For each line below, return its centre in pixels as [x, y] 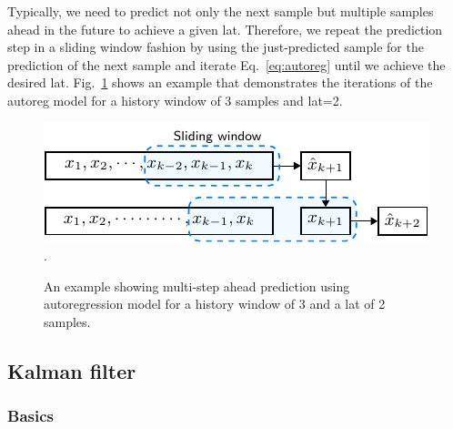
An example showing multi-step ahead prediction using [197, 286]
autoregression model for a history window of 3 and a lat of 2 [215, 304]
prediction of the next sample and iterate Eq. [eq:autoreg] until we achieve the [226, 64]
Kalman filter [72, 370]
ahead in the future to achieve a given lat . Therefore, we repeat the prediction [225, 29]
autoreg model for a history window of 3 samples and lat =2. [175, 100]
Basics [30, 416]
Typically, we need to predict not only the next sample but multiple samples [221, 11]
